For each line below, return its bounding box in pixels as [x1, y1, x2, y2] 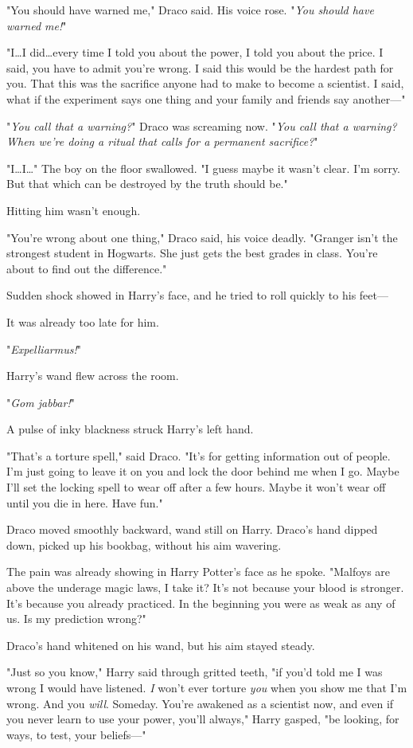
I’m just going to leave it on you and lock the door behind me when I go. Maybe [6, 463, 399, 480]
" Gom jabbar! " [6, 394, 75, 410]
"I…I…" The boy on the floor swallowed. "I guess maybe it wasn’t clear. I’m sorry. [6, 159, 401, 176]
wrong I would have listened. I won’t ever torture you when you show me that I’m [6, 679, 407, 695]
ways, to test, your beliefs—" [6, 726, 146, 742]
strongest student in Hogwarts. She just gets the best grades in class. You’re [6, 245, 378, 261]
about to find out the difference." [6, 260, 167, 276]
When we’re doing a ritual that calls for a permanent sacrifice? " [6, 133, 318, 150]
